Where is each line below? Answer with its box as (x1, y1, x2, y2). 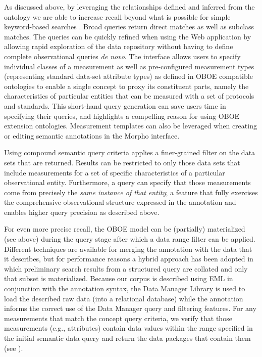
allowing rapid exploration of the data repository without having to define (4, 41, 233, 52)
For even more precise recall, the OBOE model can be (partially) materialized (4, 224, 245, 234)
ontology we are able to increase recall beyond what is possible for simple (4, 11, 231, 22)
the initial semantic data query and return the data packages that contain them (4, 333, 251, 343)
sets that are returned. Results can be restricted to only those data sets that (4, 157, 240, 167)
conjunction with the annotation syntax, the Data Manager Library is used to (4, 283, 245, 294)
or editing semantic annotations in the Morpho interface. (4, 130, 180, 141)
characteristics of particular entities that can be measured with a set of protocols (4, 91, 254, 101)
